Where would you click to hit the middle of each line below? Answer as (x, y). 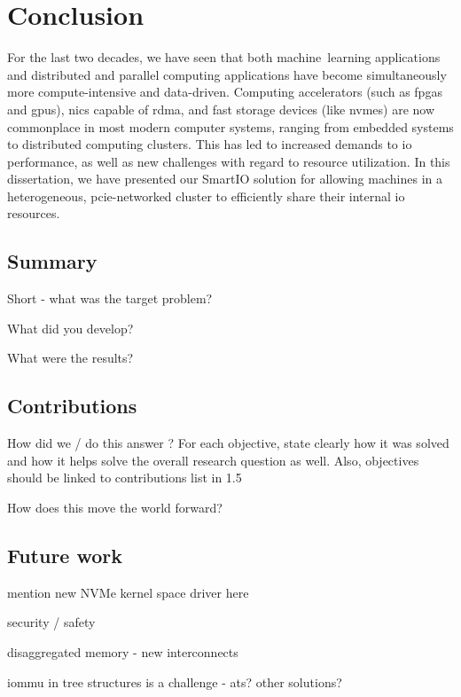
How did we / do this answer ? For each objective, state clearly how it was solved (228, 443)
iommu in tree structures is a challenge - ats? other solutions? (175, 681)
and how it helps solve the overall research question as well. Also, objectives (213, 460)
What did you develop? (70, 328)
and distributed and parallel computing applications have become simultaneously (227, 74)
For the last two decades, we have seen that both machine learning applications (224, 57)
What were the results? (70, 358)
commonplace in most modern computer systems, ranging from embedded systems (230, 126)
